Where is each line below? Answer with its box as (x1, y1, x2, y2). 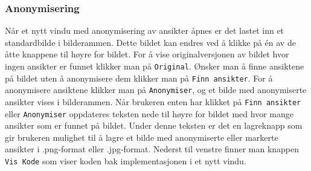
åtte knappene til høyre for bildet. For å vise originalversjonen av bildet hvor (5, 48, 289, 60)
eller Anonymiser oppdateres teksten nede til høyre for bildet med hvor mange (5, 107, 293, 120)
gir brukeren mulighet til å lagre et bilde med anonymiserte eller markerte (5, 131, 278, 143)
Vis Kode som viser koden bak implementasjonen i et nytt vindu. (5, 155, 246, 167)
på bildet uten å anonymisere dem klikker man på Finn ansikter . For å (5, 71, 273, 84)
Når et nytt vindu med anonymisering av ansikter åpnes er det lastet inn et (5, 24, 284, 37)
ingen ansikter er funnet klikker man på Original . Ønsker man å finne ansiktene (5, 60, 304, 72)
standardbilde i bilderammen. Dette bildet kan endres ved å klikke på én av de (5, 36, 296, 48)
